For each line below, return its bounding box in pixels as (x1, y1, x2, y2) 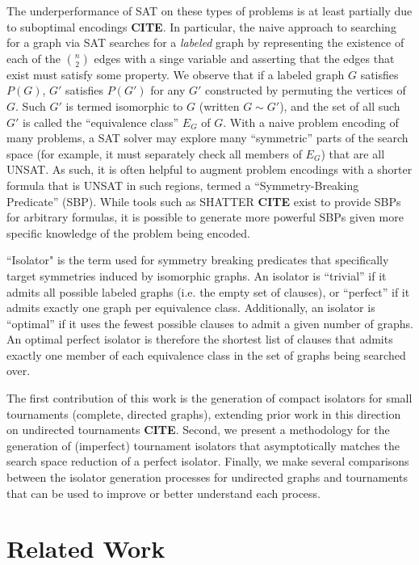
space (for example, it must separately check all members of (6, 145, 302, 162)
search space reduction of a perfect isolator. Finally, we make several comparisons (6, 453, 409, 470)
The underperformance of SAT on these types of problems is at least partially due (6, 2, 413, 19)
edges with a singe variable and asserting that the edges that (94, 49, 395, 66)
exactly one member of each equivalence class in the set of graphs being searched (6, 346, 406, 363)
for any (150, 82, 186, 99)
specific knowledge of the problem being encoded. (6, 224, 250, 241)
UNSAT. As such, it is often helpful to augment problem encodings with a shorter (6, 161, 413, 178)
